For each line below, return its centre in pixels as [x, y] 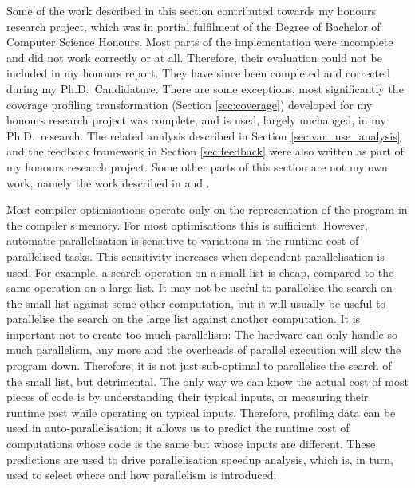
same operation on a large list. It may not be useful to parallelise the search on [200, 287]
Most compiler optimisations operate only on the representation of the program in [207, 209]
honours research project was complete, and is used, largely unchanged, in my [196, 120]
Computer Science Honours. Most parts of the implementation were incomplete [200, 42]
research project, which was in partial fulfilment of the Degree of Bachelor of [194, 26]
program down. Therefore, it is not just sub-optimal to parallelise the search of [199, 366]
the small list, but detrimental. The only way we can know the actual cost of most [207, 381]
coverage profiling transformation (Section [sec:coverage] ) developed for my [190, 104]
